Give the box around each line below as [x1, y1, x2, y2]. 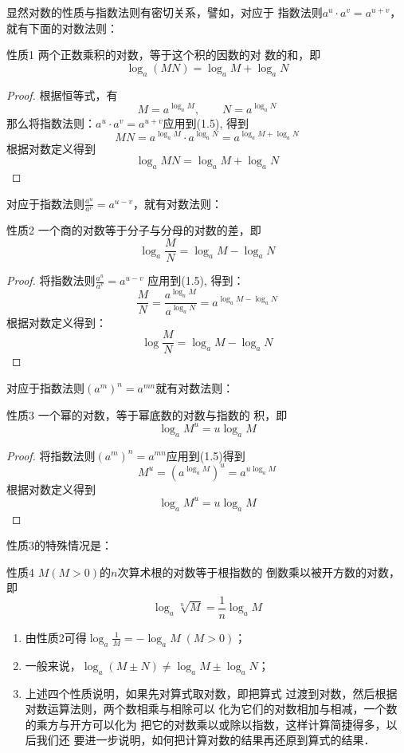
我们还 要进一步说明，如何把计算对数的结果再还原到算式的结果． [36, 731, 375, 748]
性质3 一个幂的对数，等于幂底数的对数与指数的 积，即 [6, 406, 288, 423]
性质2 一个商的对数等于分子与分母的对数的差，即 [6, 222, 261, 239]
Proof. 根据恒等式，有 [6, 86, 118, 103]
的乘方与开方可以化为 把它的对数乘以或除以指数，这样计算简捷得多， [25, 716, 386, 732]
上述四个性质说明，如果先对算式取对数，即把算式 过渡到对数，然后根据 [25, 684, 398, 701]
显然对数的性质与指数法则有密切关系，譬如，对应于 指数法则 [6, 4, 323, 20]
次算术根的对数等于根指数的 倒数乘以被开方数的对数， [117, 563, 401, 580]
